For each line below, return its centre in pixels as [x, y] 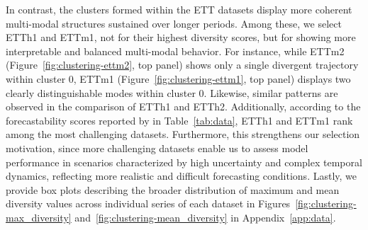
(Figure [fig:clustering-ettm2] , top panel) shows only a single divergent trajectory [182, 65]
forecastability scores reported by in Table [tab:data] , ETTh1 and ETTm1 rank [179, 120]
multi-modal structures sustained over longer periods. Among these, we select [174, 23]
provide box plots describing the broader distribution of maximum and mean [173, 189]
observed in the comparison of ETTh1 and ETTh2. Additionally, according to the [183, 107]
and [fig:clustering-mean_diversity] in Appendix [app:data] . [205, 217]
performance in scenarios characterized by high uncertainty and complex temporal [184, 162]
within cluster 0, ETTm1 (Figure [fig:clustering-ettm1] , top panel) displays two [178, 78]
